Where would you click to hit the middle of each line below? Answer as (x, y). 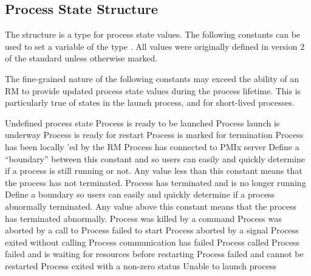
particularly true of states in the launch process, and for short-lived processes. (150, 102)
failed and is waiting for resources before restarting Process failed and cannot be (154, 254)
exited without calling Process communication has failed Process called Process (152, 242)
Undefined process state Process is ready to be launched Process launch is (142, 122)
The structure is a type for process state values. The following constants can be (153, 34)
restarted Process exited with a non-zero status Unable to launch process (141, 265)
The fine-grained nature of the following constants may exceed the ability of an (152, 78)
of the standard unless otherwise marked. (81, 58)
